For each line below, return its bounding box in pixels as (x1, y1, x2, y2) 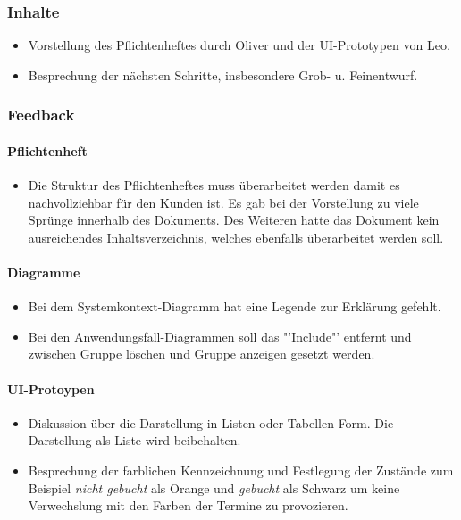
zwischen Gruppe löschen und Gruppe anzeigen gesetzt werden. (28, 344, 375, 363)
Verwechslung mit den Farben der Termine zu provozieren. (28, 496, 348, 515)
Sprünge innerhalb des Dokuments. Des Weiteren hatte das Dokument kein (28, 210, 440, 229)
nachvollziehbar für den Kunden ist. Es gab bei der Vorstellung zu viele (28, 193, 419, 211)
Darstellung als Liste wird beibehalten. (28, 431, 241, 450)
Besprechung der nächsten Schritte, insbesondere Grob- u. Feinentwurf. (28, 65, 418, 84)
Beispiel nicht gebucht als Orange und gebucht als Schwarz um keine (28, 478, 400, 497)
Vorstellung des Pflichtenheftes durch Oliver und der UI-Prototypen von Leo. (28, 36, 450, 54)
